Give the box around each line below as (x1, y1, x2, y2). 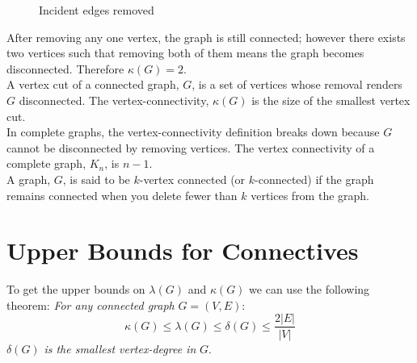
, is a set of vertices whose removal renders (192, 76, 402, 93)
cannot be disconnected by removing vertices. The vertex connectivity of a (6, 139, 375, 156)
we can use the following (249, 281, 370, 298)
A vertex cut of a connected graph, (6, 76, 179, 93)
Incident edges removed (39, 2, 154, 18)
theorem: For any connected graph (6, 296, 175, 313)
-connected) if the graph (255, 170, 374, 187)
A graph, (6, 170, 51, 187)
